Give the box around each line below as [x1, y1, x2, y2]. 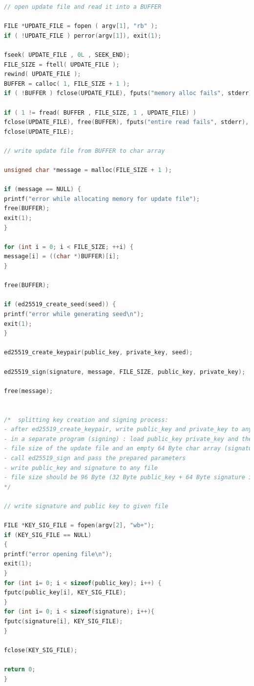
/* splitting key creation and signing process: [4, 416, 169, 423]
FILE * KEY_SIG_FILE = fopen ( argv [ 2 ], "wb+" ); [4, 522, 154, 529]
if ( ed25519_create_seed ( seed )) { [4, 301, 116, 308]
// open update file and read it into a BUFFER [4, 3, 162, 10]
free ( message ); [4, 387, 53, 394]
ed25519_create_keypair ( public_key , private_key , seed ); [4, 349, 193, 356]
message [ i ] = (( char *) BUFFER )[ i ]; [4, 253, 120, 260]
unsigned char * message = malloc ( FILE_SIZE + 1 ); [4, 167, 172, 174]
